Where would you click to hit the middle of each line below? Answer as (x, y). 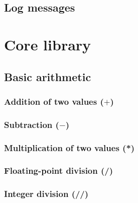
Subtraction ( (32, 124)
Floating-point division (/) (59, 171)
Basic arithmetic (48, 76)
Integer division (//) (46, 194)
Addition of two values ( (54, 101)
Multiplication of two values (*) (70, 147)
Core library (48, 44)
